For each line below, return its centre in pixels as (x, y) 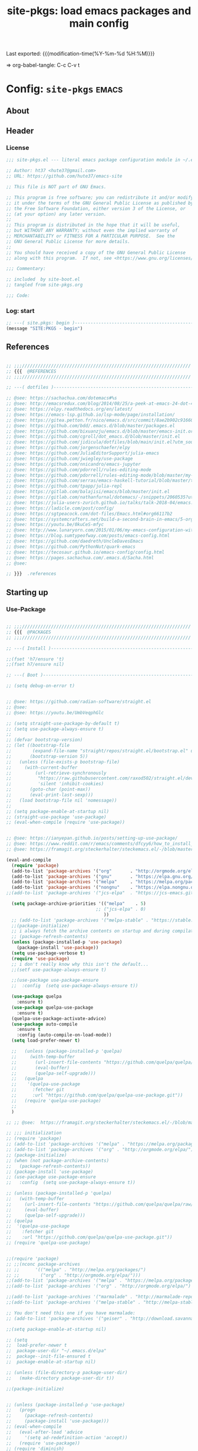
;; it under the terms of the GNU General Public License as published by (100, 203)
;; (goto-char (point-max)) (49, 789)
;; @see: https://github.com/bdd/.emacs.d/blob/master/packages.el (91, 425)
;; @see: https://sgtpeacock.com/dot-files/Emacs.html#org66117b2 (89, 514)
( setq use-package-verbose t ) (48, 953)
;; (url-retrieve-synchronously (57, 773)
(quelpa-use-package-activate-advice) (59, 1018)
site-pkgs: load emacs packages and (99, 11)
